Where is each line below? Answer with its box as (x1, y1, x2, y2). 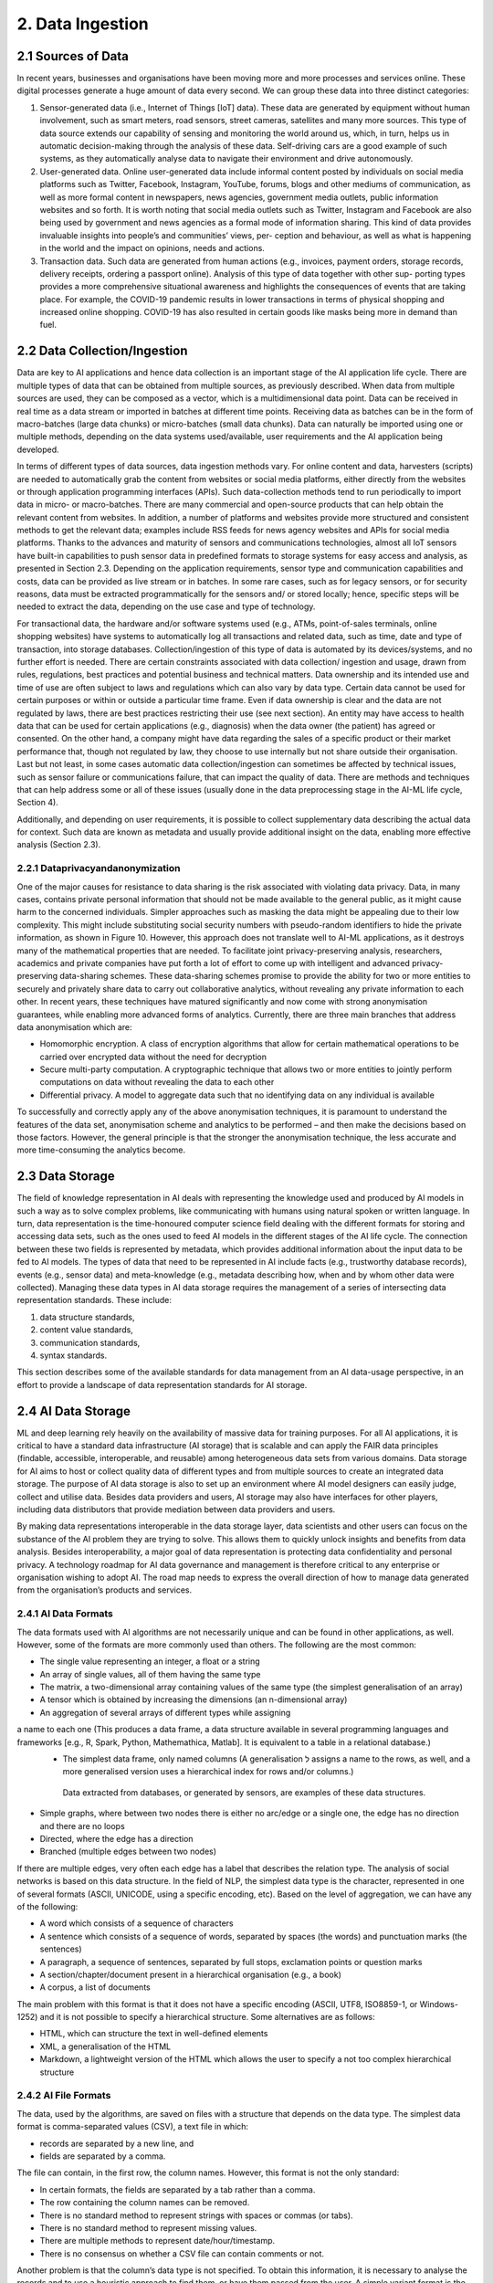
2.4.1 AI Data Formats (16, 1607, 114, 1620)
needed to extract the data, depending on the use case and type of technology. (16, 601, 316, 612)
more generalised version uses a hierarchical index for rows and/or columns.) (62, 1766, 354, 1777)
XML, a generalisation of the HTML (39, 2041, 172, 2052)
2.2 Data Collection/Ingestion (16, 343, 188, 359)
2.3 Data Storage (16, 1169, 115, 1184)
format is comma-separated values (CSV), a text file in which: (16, 2121, 249, 2132)
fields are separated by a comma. (39, 2151, 166, 2162)
